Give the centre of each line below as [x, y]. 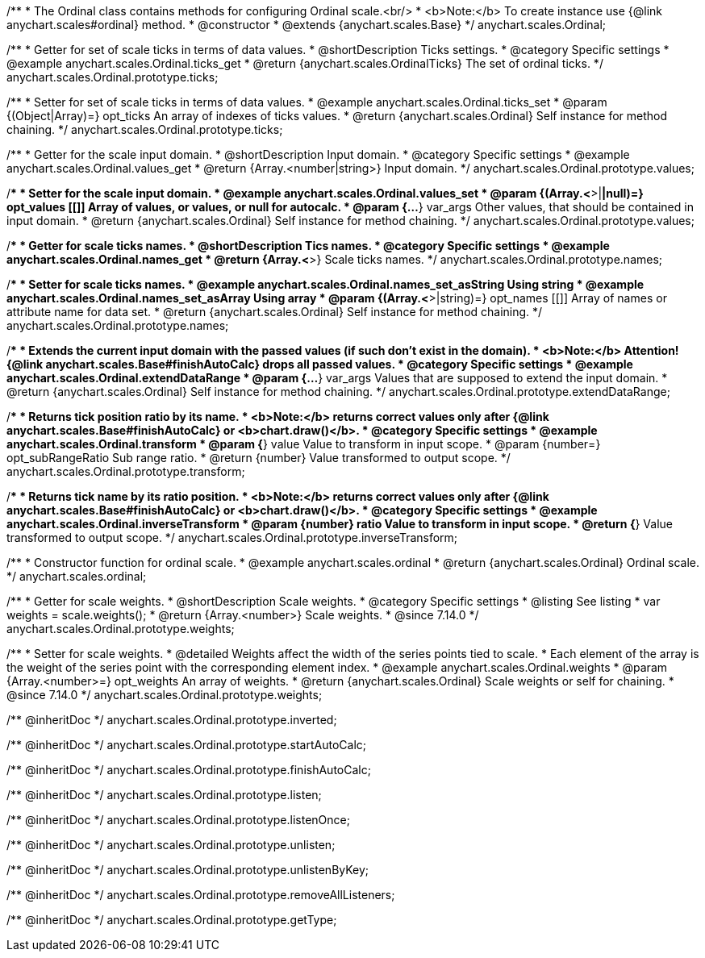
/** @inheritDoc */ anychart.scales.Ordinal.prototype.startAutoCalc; [186, 745]
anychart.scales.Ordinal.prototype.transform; [126, 471]
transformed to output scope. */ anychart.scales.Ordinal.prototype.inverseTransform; [232, 537]
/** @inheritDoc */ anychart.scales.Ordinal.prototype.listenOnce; [178, 820]
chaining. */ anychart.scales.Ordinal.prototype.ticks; [145, 129]
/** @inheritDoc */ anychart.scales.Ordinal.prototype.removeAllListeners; [201, 895]
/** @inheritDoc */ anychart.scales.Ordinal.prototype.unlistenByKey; [188, 870]
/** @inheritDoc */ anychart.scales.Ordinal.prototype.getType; [172, 920]
